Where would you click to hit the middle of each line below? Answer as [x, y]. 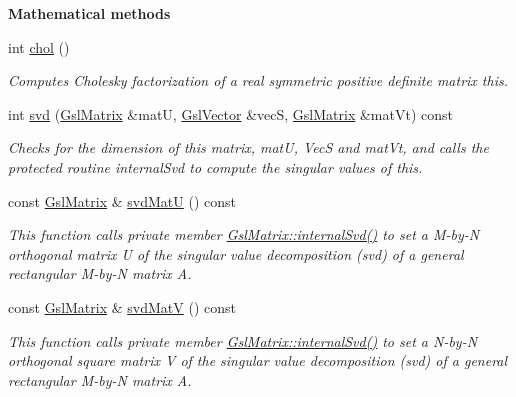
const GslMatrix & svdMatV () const [122, 306]
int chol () [39, 46]
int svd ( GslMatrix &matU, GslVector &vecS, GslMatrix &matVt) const [230, 113]
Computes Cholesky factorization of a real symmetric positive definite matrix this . [258, 80]
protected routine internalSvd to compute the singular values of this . [215, 166]
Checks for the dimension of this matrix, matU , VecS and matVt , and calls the [248, 147]
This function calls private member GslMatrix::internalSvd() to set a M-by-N [244, 234]
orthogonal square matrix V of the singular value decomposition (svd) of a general [258, 360]
